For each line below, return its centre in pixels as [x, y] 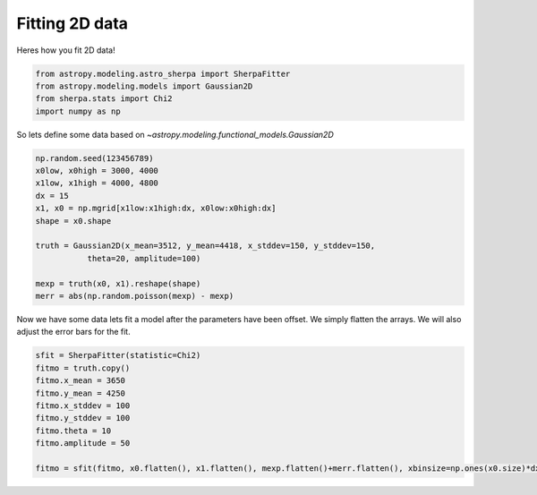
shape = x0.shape [73, 221]
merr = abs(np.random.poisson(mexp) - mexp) [135, 296]
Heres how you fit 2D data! [66, 50]
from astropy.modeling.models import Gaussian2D [144, 86]
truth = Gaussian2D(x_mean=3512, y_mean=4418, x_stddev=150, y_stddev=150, [205, 246]
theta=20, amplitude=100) [144, 258]
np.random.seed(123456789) [94, 158]
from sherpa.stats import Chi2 [104, 99]
